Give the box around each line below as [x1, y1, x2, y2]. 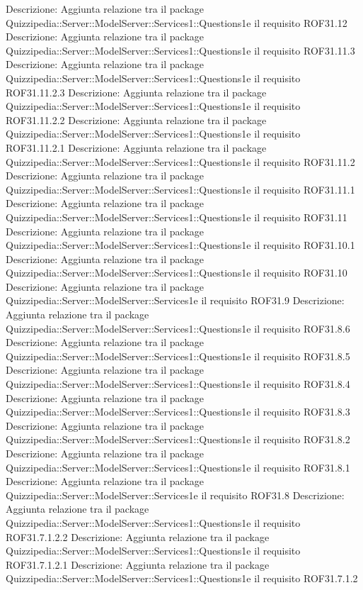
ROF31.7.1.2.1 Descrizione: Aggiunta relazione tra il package [6, 557, 270, 572]
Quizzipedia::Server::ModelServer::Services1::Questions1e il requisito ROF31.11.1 [6, 182, 355, 196]
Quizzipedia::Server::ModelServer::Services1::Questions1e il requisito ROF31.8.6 [6, 321, 350, 335]
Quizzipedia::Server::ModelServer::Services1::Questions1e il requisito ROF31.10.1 [6, 238, 355, 252]
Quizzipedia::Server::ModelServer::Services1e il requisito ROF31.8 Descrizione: [6, 487, 345, 502]
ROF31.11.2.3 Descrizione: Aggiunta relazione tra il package [6, 84, 267, 99]
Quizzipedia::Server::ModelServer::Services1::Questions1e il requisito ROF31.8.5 [6, 348, 350, 363]
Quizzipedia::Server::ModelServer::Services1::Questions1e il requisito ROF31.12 [6, 15, 347, 30]
